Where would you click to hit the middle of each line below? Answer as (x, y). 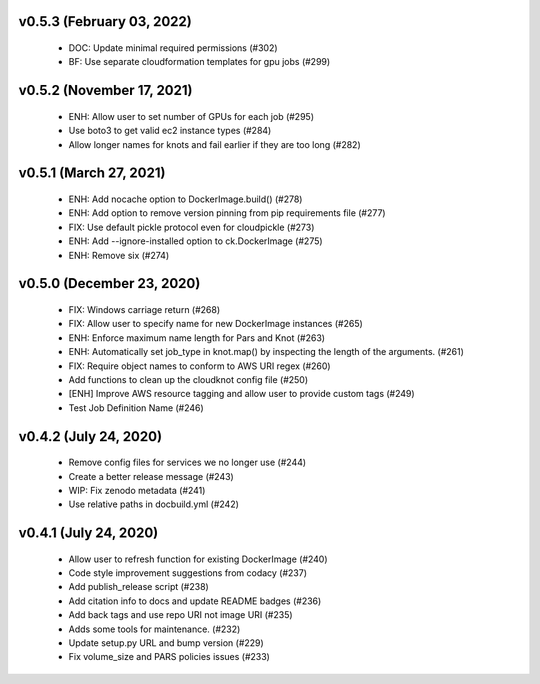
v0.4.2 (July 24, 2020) (90, 436)
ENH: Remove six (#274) (119, 255)
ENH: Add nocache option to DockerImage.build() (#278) (185, 199)
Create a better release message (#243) (151, 476)
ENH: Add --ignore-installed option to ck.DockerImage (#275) (196, 241)
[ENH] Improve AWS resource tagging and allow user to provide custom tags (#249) (241, 394)
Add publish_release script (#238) (138, 587)
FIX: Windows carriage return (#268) (144, 309)
